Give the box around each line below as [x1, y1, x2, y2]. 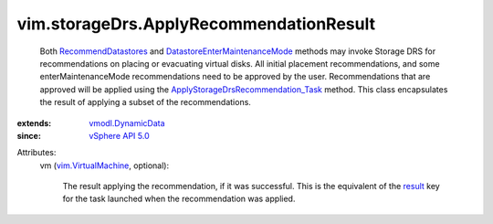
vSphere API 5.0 [89, 130, 150, 141]
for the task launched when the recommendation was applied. [62, 193, 296, 205]
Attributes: [16, 147, 57, 158]
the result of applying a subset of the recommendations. [39, 97, 251, 108]
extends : [16, 117, 52, 128]
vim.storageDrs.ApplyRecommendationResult [16, 14, 376, 34]
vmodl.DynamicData [89, 117, 165, 128]
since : [16, 130, 41, 141]
